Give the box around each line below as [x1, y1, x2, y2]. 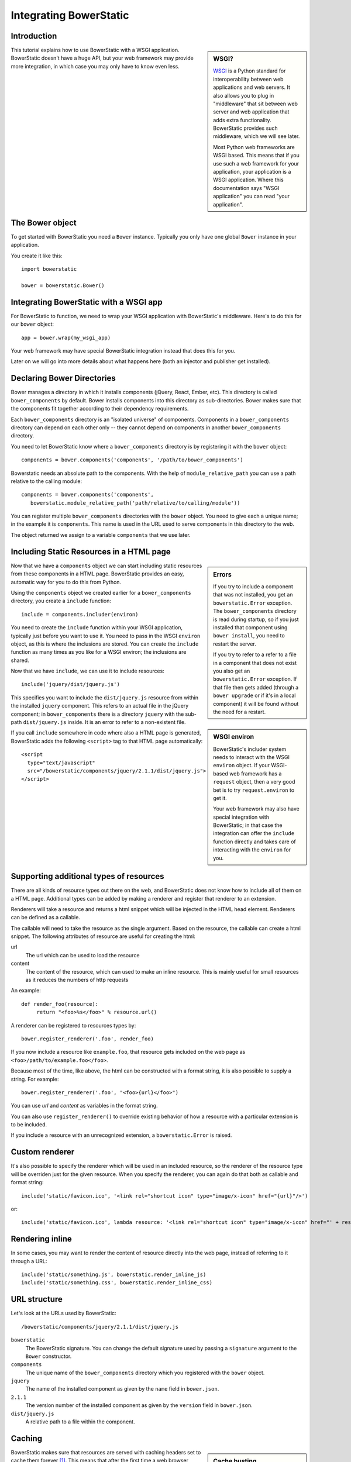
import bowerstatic [21, 266, 77, 273]
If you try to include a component [213, 583, 294, 590]
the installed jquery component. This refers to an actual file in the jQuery [11, 702, 189, 709]
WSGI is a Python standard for [213, 67, 286, 74]
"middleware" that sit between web [213, 100, 298, 107]
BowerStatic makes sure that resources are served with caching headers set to [11, 1449, 201, 1456]
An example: [11, 987, 41, 994]
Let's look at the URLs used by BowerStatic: [11, 1310, 116, 1317]
